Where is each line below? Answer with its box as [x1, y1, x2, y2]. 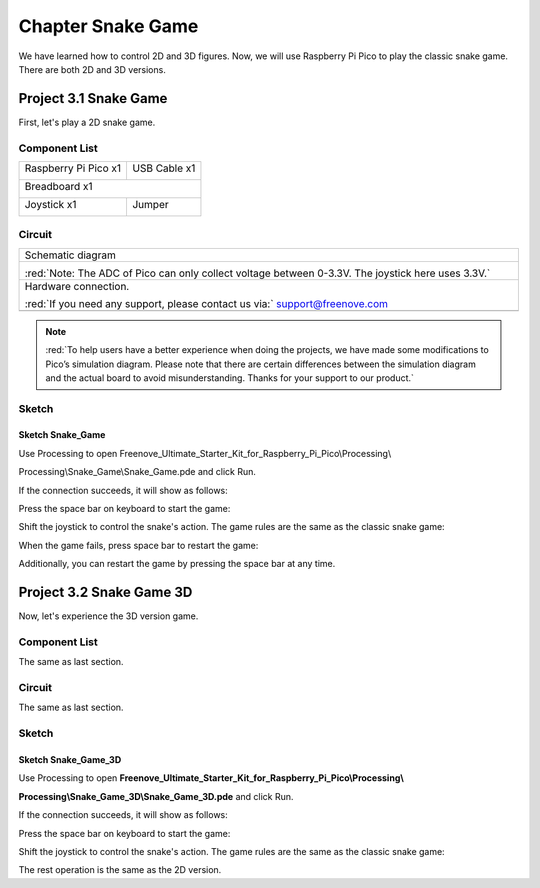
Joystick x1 [24, 197, 77, 211]
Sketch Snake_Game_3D [18, 753, 122, 765]
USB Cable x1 [131, 161, 196, 175]
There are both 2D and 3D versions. [18, 63, 167, 75]
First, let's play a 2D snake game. [18, 116, 156, 128]
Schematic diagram [24, 248, 117, 262]
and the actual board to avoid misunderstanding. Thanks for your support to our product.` [45, 371, 415, 384]
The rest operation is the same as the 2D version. [18, 864, 222, 876]
